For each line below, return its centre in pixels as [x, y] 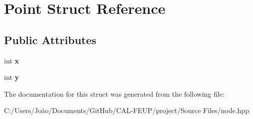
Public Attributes [50, 39]
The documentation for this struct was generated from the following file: [114, 93]
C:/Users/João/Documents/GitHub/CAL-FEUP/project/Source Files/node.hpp [126, 110]
